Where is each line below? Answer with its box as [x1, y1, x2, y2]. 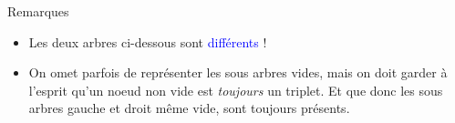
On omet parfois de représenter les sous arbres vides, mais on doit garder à [28, 63, 448, 82]
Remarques [7, 2, 69, 20]
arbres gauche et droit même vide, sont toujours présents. [28, 98, 350, 118]
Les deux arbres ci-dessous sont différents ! [28, 32, 267, 51]
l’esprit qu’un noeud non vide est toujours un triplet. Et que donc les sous [28, 80, 443, 99]
